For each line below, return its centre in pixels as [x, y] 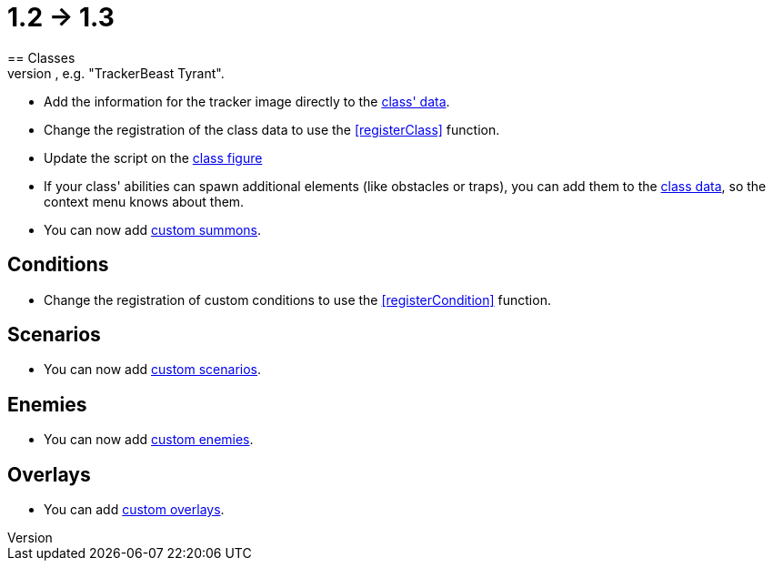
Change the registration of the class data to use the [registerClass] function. [272, 129]
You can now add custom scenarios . [153, 370]
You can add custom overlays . [134, 510]
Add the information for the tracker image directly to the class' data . [247, 101]
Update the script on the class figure [153, 157]
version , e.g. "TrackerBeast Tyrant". [116, 73]
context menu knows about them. [144, 201]
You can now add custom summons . [153, 229]
